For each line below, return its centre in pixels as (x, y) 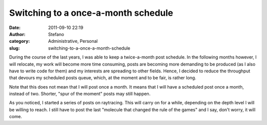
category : (20, 41)
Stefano (56, 34)
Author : (17, 34)
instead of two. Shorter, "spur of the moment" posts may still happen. (80, 94)
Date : (15, 28)
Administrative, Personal (73, 41)
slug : (14, 48)
